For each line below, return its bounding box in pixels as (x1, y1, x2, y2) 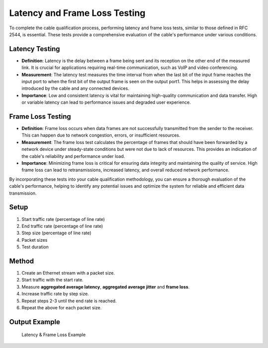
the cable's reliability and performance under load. (21, 153, 125, 159)
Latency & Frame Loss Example (21, 332, 86, 338)
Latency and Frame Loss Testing (9, 7, 146, 18)
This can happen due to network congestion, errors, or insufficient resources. (21, 132, 181, 139)
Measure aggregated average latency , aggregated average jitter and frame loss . (21, 283, 190, 290)
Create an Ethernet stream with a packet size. (21, 270, 115, 276)
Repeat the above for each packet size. (21, 304, 102, 310)
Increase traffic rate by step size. (21, 291, 89, 297)
